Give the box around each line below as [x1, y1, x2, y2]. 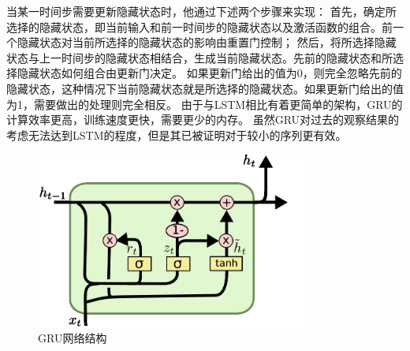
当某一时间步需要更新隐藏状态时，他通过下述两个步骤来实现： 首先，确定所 [6, 3, 397, 19]
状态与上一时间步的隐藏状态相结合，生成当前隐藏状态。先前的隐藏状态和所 [6, 49, 393, 65]
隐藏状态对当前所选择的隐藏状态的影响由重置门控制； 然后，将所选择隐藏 [17, 34, 397, 50]
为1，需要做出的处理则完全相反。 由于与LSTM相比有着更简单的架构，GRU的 [6, 95, 403, 112]
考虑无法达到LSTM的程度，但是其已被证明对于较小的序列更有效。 [6, 126, 347, 143]
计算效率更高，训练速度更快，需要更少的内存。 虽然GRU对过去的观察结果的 [6, 111, 400, 128]
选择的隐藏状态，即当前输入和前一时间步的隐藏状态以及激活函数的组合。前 [6, 18, 393, 35]
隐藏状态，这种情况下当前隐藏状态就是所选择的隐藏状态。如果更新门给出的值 [6, 80, 404, 96]
